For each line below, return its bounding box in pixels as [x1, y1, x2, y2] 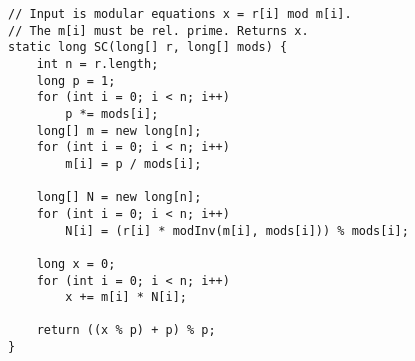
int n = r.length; [36, 56, 159, 71]
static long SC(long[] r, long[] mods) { [8, 40, 288, 55]
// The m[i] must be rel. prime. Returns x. [8, 23, 309, 38]
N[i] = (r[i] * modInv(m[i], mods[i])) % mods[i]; [65, 223, 409, 238]
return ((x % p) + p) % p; [36, 323, 216, 338]
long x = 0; [36, 256, 116, 271]
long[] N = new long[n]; [36, 190, 202, 205]
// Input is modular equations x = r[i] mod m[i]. [8, 7, 352, 21]
